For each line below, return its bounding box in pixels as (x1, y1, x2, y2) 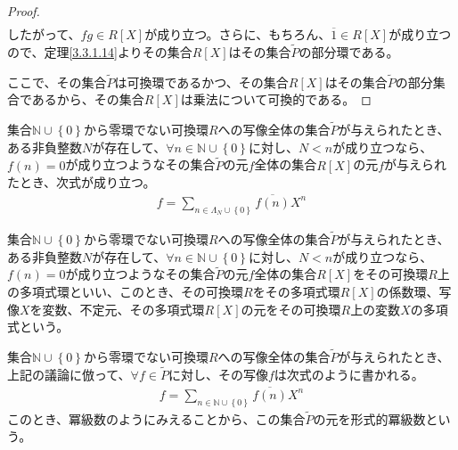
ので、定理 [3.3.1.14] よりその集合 (7, 42, 192, 61)
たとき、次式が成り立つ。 (7, 173, 156, 192)
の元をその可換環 (241, 299, 341, 318)
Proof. (7, 2, 40, 20)
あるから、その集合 (31, 90, 144, 109)
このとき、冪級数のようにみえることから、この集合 (7, 409, 306, 428)
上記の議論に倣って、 (7, 364, 131, 383)
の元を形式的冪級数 (313, 409, 426, 428)
